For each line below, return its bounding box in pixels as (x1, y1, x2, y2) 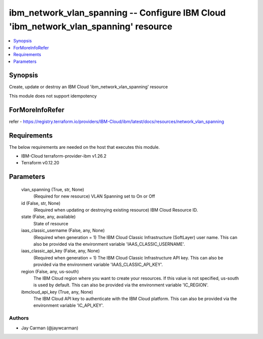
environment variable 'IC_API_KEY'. (33, 302, 104, 308)
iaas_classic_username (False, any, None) (21, 227, 105, 234)
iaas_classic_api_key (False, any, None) (21, 248, 100, 254)
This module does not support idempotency (9, 93, 97, 99)
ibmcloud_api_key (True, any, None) (21, 289, 94, 295)
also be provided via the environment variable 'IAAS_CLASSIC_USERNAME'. (33, 241, 185, 247)
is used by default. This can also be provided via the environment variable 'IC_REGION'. (33, 282, 209, 288)
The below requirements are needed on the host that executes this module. (9, 144, 160, 150)
